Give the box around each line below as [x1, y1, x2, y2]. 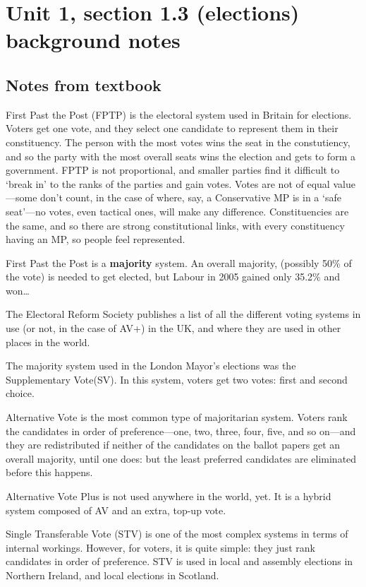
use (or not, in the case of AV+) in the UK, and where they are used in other [6, 321, 341, 336]
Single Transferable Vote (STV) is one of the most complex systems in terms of [6, 526, 348, 541]
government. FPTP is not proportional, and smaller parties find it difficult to [6, 162, 340, 177]
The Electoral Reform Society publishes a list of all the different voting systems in [6, 307, 361, 321]
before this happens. [6, 465, 93, 480]
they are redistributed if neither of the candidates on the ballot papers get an [6, 437, 341, 452]
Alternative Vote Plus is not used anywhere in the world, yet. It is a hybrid [6, 489, 331, 504]
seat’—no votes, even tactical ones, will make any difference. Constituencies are [6, 203, 349, 218]
